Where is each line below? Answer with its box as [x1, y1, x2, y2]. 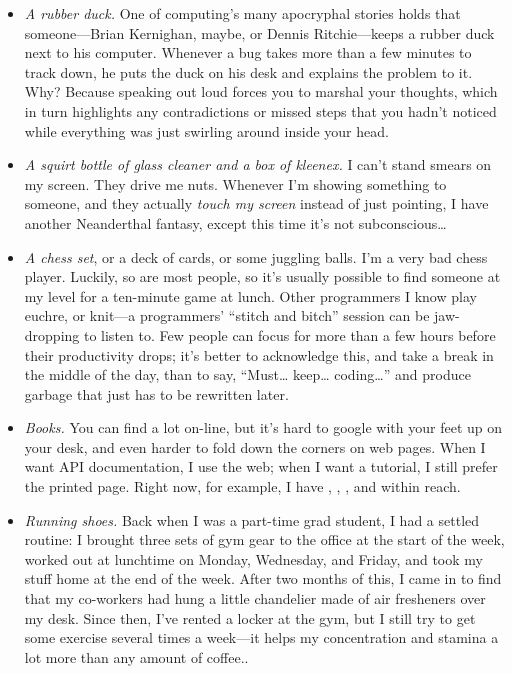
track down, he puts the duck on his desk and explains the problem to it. [24, 61, 473, 82]
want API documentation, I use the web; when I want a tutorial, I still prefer [24, 456, 498, 477]
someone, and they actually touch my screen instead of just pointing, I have [24, 193, 489, 214]
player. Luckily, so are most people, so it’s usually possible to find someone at [24, 266, 501, 287]
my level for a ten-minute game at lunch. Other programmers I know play [24, 285, 477, 306]
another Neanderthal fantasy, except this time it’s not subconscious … [24, 212, 447, 233]
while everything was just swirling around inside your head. [24, 120, 389, 141]
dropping [24, 324, 80, 345]
